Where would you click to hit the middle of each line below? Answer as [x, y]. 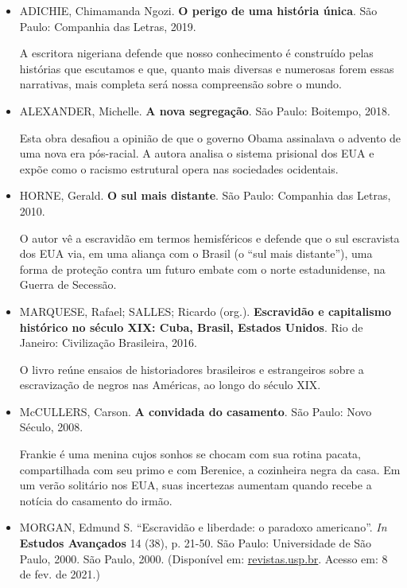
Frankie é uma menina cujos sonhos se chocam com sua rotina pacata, [190, 454]
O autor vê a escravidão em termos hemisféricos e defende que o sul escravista [209, 238]
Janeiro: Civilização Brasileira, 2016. [108, 343]
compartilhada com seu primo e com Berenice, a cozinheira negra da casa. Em [210, 469]
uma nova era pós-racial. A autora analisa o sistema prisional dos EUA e [197, 153]
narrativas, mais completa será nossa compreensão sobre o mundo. [180, 84]
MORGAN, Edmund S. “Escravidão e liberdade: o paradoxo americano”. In [203, 527]
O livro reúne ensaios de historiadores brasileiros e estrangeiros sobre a [192, 369]
